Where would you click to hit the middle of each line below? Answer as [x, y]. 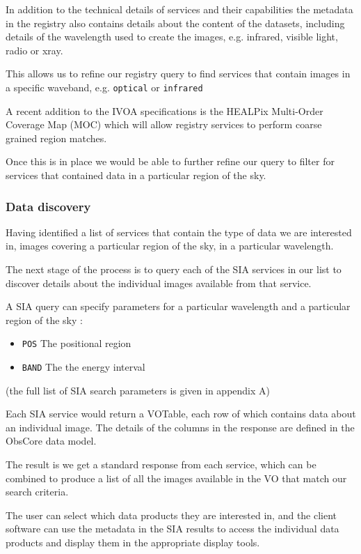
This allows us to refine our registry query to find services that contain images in [178, 74]
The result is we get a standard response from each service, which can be [161, 464]
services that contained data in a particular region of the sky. [136, 175]
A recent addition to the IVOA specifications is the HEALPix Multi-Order [165, 110]
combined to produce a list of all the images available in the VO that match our [176, 478]
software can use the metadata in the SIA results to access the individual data [173, 529]
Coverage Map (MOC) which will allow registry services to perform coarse [164, 124]
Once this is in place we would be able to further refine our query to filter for [170, 161]
